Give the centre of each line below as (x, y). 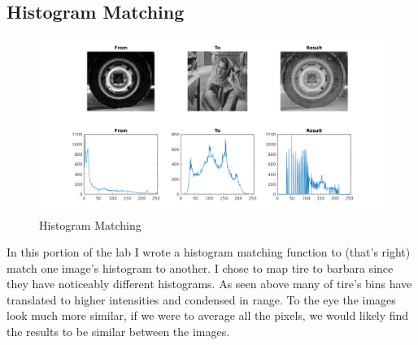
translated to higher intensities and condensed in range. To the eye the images (201, 299)
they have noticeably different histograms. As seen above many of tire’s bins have (209, 284)
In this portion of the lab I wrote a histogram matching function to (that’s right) (209, 252)
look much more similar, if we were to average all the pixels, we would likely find (208, 315)
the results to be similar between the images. (118, 332)
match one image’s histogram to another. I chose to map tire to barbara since (200, 267)
